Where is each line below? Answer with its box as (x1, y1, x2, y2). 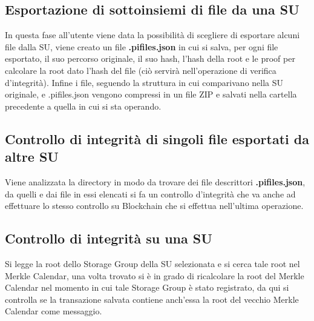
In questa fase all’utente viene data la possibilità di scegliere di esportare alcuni (5, 28, 300, 41)
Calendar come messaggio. (5, 305, 102, 317)
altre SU (5, 147, 59, 166)
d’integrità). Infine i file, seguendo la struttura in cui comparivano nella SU (5, 76, 284, 88)
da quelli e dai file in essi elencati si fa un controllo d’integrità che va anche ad (5, 187, 296, 200)
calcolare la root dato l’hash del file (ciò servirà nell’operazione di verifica (5, 64, 276, 76)
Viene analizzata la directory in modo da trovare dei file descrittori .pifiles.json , (5, 175, 306, 188)
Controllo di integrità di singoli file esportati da (5, 129, 309, 148)
